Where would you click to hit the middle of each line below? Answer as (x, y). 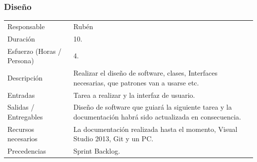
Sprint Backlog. (97, 151)
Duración (21, 38)
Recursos (21, 129)
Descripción (25, 77)
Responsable (26, 26)
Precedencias (27, 151)
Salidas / (21, 107)
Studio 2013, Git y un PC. (113, 139)
